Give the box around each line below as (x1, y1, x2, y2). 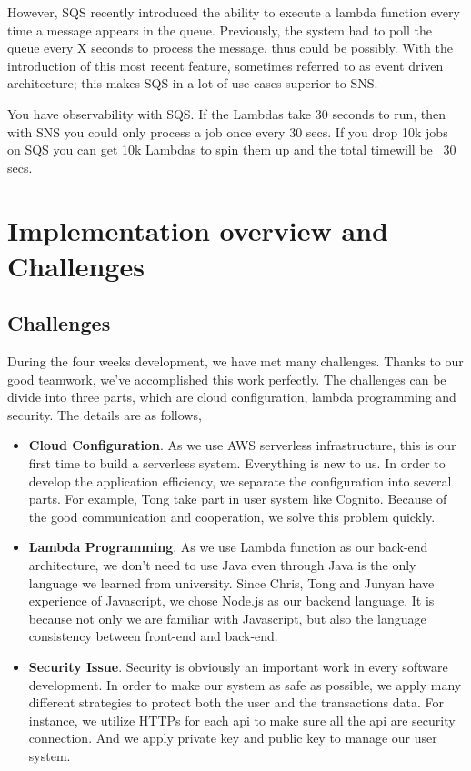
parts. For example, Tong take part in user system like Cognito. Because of (28, 489, 447, 508)
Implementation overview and (7, 211, 388, 248)
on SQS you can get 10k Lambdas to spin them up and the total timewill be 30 (7, 140, 456, 159)
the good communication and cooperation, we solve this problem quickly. (28, 506, 436, 526)
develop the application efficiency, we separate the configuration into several (28, 471, 452, 490)
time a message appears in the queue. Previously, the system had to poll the (7, 20, 432, 39)
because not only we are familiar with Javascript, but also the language (28, 608, 426, 627)
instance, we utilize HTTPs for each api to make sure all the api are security (28, 710, 456, 729)
